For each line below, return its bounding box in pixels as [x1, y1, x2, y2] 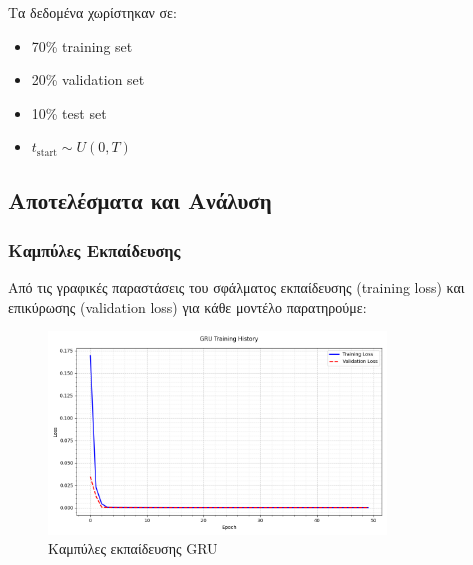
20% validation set [31, 69, 145, 90]
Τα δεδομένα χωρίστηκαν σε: [8, 2, 177, 22]
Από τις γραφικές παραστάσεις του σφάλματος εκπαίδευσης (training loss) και [8, 276, 465, 297]
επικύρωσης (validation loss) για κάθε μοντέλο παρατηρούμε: [8, 296, 367, 317]
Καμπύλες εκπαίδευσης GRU [48, 538, 218, 559]
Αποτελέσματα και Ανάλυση [8, 185, 272, 216]
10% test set [31, 102, 107, 123]
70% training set [31, 35, 133, 56]
